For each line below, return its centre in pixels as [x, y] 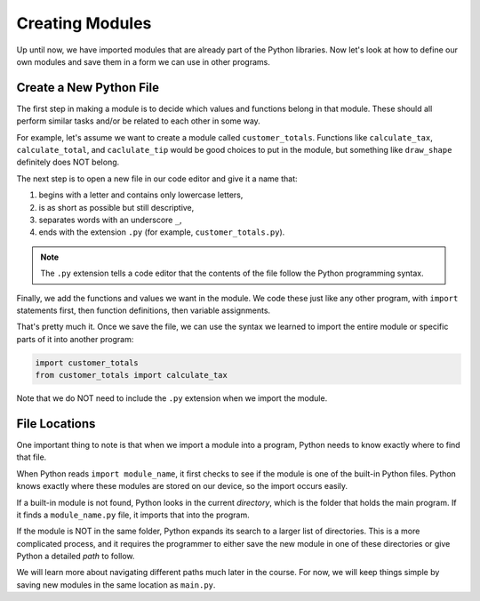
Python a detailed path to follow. [76, 557]
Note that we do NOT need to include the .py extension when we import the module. [172, 398]
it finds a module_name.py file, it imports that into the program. [133, 515]
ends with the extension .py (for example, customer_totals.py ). [162, 232]
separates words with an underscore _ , [110, 220]
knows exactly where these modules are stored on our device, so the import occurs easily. [182, 486]
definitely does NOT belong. [68, 162]
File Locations [56, 424]
